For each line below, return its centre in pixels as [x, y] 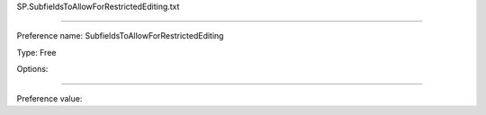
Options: [32, 69]
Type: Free [36, 52]
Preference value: [49, 98]
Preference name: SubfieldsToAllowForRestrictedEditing [120, 36]
